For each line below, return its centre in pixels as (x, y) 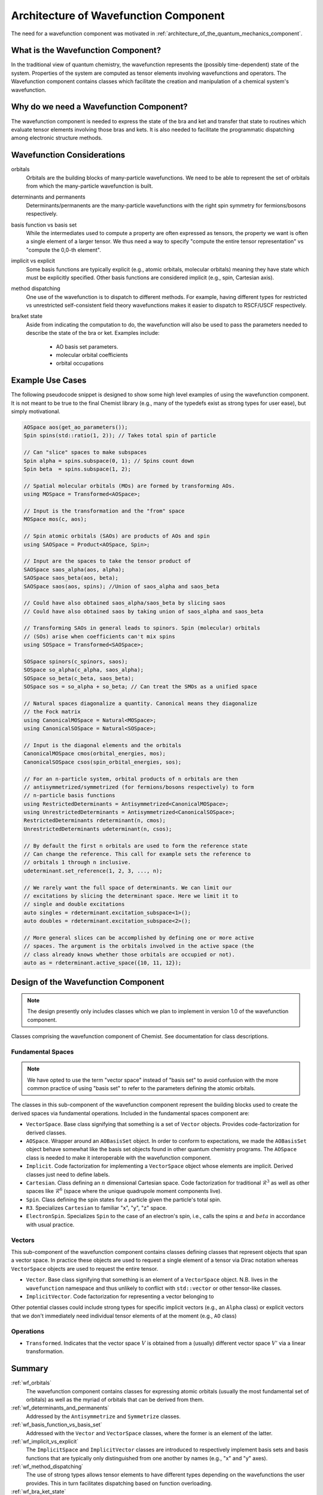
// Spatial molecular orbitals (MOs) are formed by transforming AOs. (129, 486)
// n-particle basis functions (70, 796)
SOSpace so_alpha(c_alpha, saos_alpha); (83, 670)
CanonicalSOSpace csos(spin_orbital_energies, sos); (103, 762)
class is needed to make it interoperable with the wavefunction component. (119, 1158)
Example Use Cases (49, 381)
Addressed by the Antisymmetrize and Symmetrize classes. (103, 1416)
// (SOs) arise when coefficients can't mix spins (100, 636)
